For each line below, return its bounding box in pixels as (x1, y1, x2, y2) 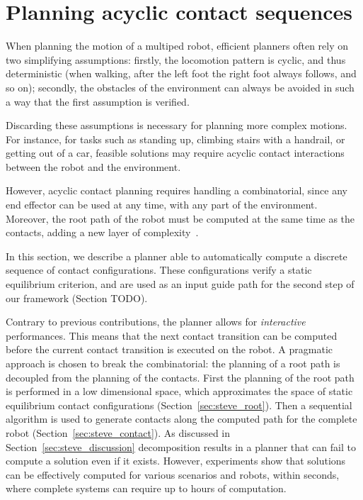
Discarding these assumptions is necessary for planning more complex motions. (6, 118, 347, 133)
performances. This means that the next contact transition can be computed (6, 328, 338, 343)
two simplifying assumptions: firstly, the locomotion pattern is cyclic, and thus (6, 52, 346, 67)
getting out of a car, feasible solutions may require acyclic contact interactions (6, 145, 345, 160)
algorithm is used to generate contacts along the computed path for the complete (6, 411, 357, 426)
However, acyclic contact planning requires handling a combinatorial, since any (6, 183, 347, 198)
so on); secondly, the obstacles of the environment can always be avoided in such (6, 79, 355, 94)
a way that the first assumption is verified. (6, 94, 190, 109)
